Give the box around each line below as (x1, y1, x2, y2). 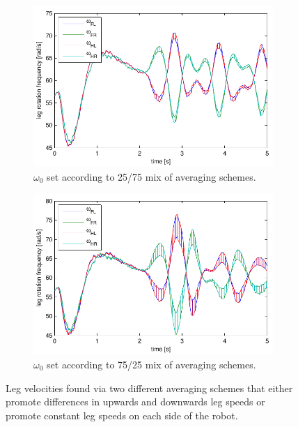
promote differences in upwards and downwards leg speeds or (6, 394, 265, 409)
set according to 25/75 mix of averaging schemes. (47, 169, 256, 183)
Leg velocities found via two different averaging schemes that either (6, 380, 293, 395)
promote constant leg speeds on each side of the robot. (6, 407, 238, 422)
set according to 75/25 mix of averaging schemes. (47, 357, 256, 371)
